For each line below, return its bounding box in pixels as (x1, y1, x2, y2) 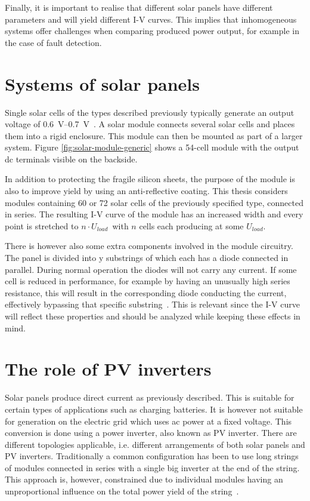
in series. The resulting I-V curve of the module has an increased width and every (5, 208, 303, 220)
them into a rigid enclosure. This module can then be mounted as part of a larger (5, 129, 303, 142)
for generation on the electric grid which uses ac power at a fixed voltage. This (5, 414, 292, 427)
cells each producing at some (139, 219, 244, 232)
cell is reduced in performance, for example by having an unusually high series (5, 275, 290, 287)
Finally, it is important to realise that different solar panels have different (5, 1, 273, 13)
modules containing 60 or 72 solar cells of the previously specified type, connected (5, 196, 303, 208)
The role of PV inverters (5, 356, 212, 381)
